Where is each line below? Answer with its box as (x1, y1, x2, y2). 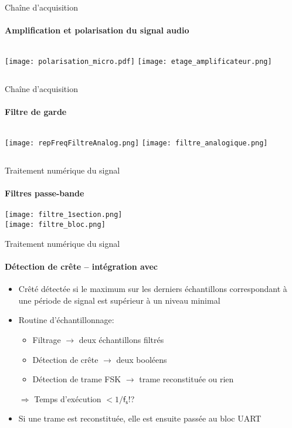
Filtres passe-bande (5, 187, 84, 199)
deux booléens (116, 353, 167, 365)
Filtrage (32, 333, 61, 345)
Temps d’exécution (34, 392, 101, 405)
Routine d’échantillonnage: (18, 314, 114, 326)
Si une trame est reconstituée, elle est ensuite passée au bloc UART (18, 412, 262, 424)
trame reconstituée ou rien (139, 373, 234, 385)
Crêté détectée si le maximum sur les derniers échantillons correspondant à (18, 283, 287, 295)
